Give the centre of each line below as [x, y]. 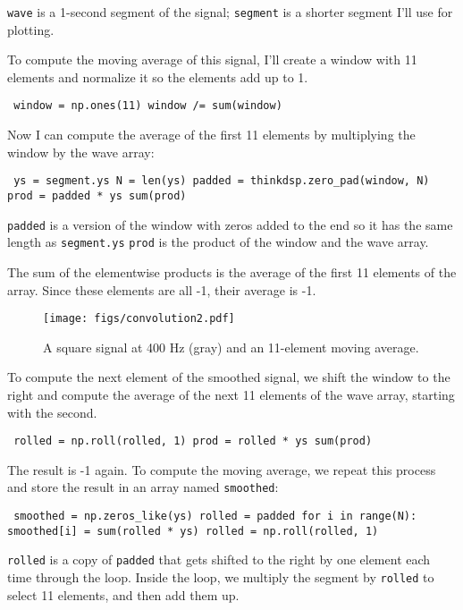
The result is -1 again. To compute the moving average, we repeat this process [222, 469]
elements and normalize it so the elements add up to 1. [158, 76]
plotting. [31, 29]
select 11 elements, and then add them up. [123, 594]
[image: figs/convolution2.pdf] [139, 319]
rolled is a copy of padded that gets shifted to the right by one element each [219, 559]
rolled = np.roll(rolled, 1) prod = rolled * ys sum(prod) [193, 441]
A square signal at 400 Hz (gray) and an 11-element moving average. [231, 347]
